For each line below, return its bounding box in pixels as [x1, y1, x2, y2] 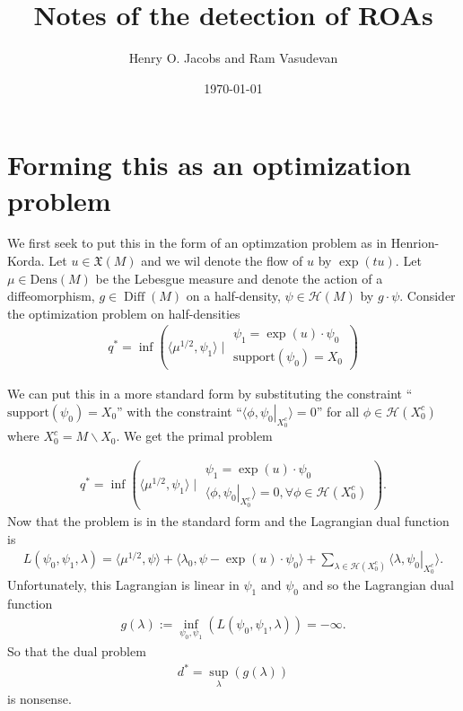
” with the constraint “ [117, 401, 242, 420]
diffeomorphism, [7, 286, 95, 305]
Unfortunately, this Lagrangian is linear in [7, 575, 240, 594]
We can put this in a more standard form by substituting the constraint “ [7, 384, 413, 403]
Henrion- [390, 233, 440, 252]
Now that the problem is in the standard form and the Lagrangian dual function [7, 511, 450, 530]
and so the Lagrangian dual [302, 575, 454, 594]
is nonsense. [7, 689, 72, 708]
